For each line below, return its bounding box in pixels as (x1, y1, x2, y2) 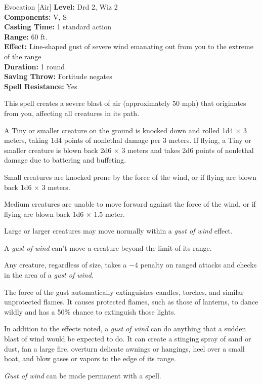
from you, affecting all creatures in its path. (4, 107, 140, 118)
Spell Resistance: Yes (4, 81, 77, 91)
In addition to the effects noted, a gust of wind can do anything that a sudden (4, 323, 246, 334)
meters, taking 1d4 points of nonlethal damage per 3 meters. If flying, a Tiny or (4, 135, 251, 145)
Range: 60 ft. (4, 31, 48, 42)
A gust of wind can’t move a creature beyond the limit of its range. (4, 242, 212, 253)
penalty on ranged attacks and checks (140, 259, 257, 270)
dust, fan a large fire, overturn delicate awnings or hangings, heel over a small (4, 343, 245, 354)
